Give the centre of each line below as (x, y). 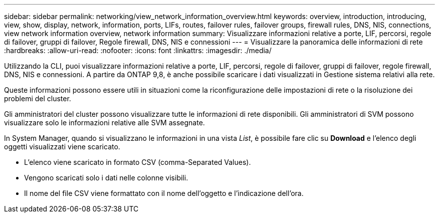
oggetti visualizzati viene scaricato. (62, 147)
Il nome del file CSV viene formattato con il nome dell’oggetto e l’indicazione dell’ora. (164, 193)
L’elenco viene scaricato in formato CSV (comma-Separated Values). (138, 162)
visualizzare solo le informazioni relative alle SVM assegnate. (104, 123)
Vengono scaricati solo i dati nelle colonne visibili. (106, 178)
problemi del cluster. (38, 98)
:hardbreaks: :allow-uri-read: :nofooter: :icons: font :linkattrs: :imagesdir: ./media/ (138, 50)
